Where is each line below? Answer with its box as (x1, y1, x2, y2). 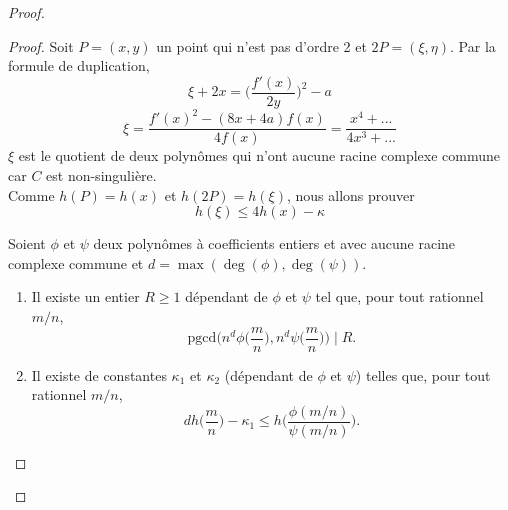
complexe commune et (8, 252, 144, 273)
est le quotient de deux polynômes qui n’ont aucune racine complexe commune (18, 145, 501, 166)
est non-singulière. (46, 165, 157, 185)
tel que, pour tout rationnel (315, 286, 484, 307)
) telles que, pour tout (355, 364, 491, 385)
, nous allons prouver (286, 184, 415, 205)
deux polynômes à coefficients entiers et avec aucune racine (93, 233, 456, 254)
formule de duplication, (8, 55, 150, 76)
